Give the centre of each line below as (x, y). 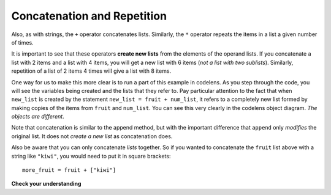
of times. (22, 42)
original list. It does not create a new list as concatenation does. (92, 136)
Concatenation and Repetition (89, 16)
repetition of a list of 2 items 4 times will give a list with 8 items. (91, 71)
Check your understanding (46, 184)
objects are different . (38, 117)
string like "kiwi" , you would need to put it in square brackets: (91, 156)
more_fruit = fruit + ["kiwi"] (69, 170)
